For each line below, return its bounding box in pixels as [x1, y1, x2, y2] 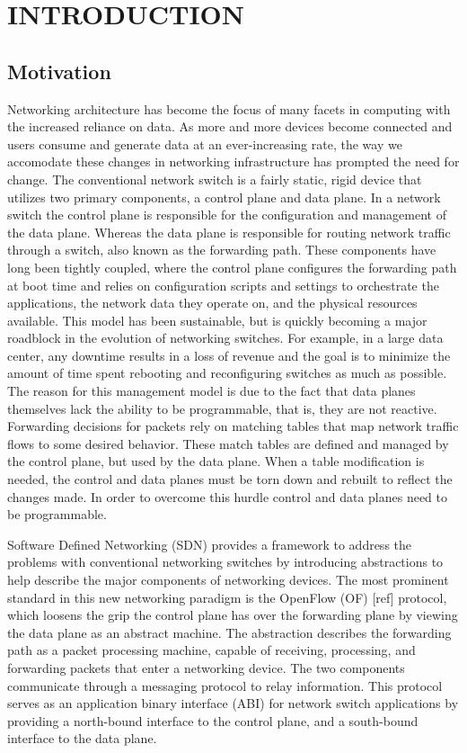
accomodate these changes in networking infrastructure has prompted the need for [7, 152, 460, 171]
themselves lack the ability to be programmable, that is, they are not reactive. [7, 399, 437, 417]
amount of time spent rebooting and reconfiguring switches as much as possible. [7, 363, 447, 382]
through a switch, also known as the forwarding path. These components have [7, 240, 436, 259]
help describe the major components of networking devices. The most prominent [7, 570, 449, 589]
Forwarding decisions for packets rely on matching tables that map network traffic [7, 417, 459, 435]
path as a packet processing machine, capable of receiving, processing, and [7, 641, 416, 659]
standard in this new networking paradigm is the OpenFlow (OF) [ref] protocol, [7, 587, 447, 606]
